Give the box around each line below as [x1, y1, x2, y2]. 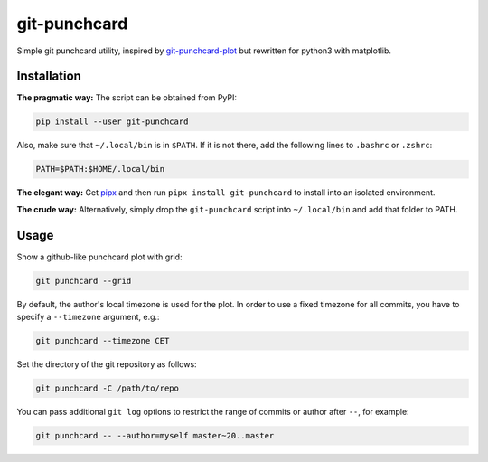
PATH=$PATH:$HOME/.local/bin [35, 164, 165, 174]
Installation [16, 69, 81, 84]
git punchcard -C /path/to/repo [35, 383, 180, 393]
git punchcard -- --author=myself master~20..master [35, 430, 275, 440]
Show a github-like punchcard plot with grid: [16, 251, 183, 262]
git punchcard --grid [35, 276, 132, 286]
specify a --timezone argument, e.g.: [16, 312, 160, 323]
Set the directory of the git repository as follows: [16, 359, 198, 370]
